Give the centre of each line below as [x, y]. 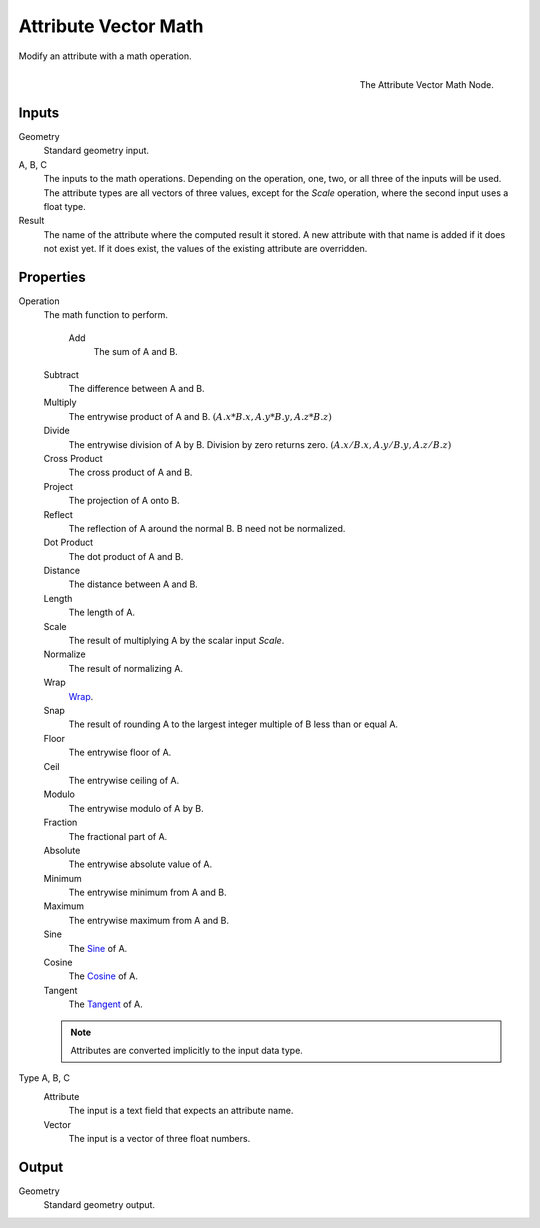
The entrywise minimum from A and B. [147, 892]
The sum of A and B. [136, 352]
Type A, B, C [44, 1078]
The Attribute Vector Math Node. [426, 84]
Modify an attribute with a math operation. [105, 56]
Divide [56, 431]
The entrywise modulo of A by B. [136, 808]
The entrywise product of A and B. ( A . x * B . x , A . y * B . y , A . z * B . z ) [200, 416]
